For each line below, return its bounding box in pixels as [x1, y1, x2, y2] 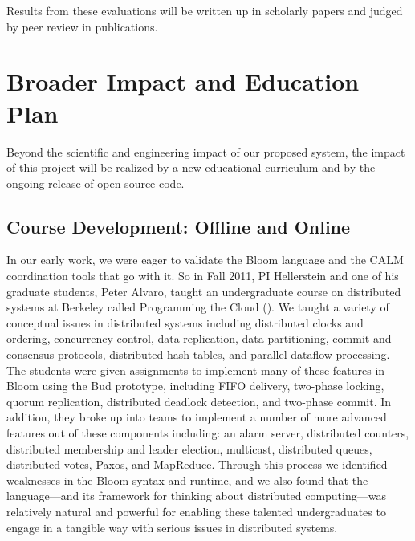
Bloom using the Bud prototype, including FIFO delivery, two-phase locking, [6, 377, 384, 394]
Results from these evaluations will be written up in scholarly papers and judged [6, 2, 403, 18]
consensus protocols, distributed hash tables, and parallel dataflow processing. [6, 346, 390, 363]
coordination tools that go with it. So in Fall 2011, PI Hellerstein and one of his [6, 267, 399, 284]
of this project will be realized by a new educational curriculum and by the [6, 159, 376, 176]
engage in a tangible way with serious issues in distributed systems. [6, 519, 338, 535]
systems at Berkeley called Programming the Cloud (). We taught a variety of [6, 299, 389, 315]
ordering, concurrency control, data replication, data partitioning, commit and [6, 330, 392, 347]
